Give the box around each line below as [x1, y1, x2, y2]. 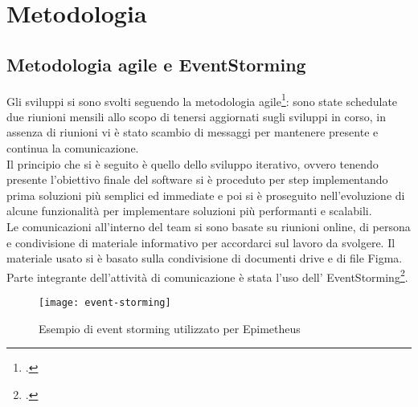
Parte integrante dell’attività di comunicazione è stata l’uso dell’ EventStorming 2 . [6, 266, 408, 285]
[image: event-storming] [39, 297, 171, 309]
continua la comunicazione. [6, 140, 139, 157]
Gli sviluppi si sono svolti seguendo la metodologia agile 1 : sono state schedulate [6, 90, 398, 109]
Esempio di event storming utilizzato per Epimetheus [39, 319, 301, 336]
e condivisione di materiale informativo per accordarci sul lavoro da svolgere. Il [6, 234, 395, 250]
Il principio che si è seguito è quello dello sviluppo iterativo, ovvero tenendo [6, 155, 379, 172]
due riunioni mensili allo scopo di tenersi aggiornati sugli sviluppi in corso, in [6, 108, 387, 124]
